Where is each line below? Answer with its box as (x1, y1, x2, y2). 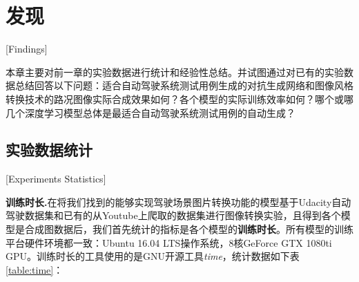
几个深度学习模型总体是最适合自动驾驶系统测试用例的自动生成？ (6, 105, 295, 120)
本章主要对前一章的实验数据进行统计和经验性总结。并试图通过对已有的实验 (6, 64, 344, 79)
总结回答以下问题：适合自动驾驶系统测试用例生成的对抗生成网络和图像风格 (14, 78, 353, 93)
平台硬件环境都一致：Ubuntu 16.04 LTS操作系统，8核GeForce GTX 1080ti (6, 235, 332, 250)
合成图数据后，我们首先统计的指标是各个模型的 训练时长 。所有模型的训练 (24, 222, 353, 236)
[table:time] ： (6, 262, 64, 276)
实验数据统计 (6, 139, 93, 160)
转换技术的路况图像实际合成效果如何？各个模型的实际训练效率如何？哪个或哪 (6, 91, 353, 106)
